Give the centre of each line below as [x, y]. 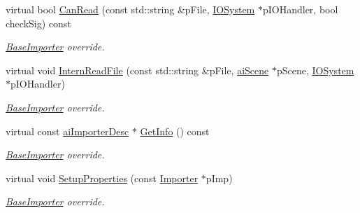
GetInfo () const [175, 131]
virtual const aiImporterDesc [67, 131]
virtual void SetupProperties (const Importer [102, 178]
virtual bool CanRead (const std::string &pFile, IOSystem [130, 9]
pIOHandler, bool [300, 9]
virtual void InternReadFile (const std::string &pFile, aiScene [137, 70]
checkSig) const [38, 23]
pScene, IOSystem [315, 70]
